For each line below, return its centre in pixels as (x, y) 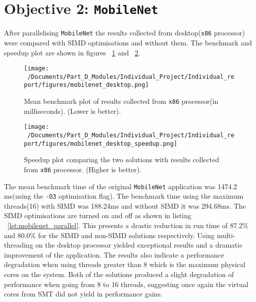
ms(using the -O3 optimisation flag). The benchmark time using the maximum (124, 196)
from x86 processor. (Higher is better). (83, 169)
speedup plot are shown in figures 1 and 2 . (72, 52)
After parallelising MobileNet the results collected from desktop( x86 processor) (125, 33)
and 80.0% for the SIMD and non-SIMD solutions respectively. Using (109, 235)
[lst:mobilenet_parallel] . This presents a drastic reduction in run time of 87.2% (128, 225)
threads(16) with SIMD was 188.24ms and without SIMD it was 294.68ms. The (125, 205)
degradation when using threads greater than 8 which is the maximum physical (125, 264)
